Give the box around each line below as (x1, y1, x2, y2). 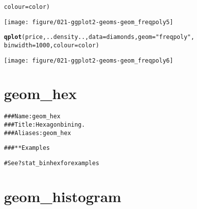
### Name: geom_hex (4, 113, 61, 120)
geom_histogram (4, 186, 122, 206)
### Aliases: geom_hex (4, 129, 71, 137)
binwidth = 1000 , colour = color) (4, 41, 99, 49)
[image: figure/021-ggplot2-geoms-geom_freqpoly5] (4, 18, 173, 26)
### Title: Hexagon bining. (4, 121, 85, 129)
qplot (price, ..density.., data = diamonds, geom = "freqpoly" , (4, 34, 195, 41)
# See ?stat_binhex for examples (4, 160, 99, 167)
